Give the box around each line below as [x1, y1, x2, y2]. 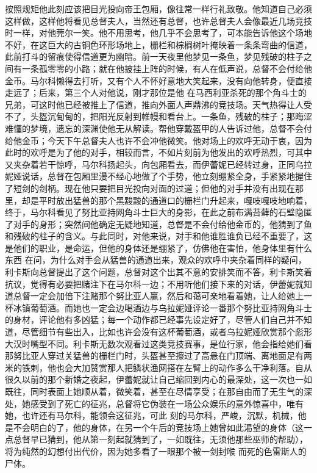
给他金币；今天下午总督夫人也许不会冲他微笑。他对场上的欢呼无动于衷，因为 [5, 134, 312, 146]
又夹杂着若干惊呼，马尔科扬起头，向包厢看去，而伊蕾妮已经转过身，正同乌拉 [5, 157, 312, 170]
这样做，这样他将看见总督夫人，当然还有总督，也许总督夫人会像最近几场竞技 [5, 14, 312, 27]
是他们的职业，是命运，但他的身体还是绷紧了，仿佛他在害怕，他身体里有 [5, 241, 295, 254]
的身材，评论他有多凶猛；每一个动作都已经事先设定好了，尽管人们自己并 [5, 313, 295, 326]
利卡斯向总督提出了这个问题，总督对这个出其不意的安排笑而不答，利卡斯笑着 [5, 265, 312, 278]
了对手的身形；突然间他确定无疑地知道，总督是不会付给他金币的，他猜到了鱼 [5, 217, 312, 230]
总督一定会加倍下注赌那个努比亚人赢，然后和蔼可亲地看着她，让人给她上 [13, 289, 304, 302]
